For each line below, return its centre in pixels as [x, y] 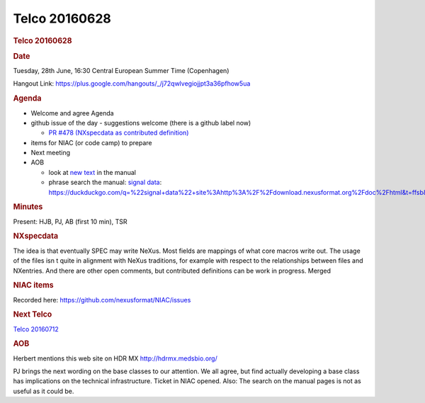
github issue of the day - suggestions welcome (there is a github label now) [141, 123]
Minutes [28, 207]
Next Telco [33, 314]
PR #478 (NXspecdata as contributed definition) [119, 133]
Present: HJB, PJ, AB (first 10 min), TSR [70, 221]
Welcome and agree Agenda [72, 113]
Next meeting [51, 153]
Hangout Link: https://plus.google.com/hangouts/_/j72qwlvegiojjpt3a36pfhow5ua [132, 84]
